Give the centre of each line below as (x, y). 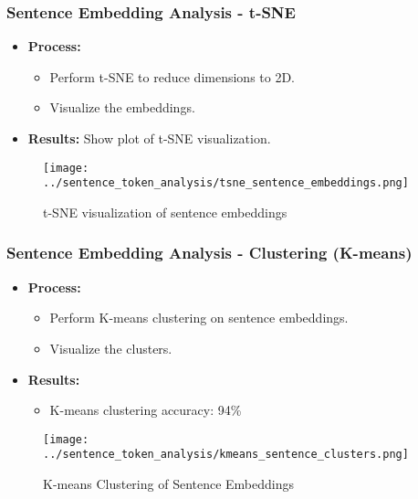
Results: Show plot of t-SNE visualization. (149, 138)
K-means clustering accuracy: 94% (146, 410)
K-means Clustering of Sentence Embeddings (169, 483)
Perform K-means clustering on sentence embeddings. (199, 318)
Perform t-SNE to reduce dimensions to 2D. (172, 76)
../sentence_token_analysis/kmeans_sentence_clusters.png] (226, 455)
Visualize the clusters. (111, 348)
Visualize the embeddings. (122, 107)
